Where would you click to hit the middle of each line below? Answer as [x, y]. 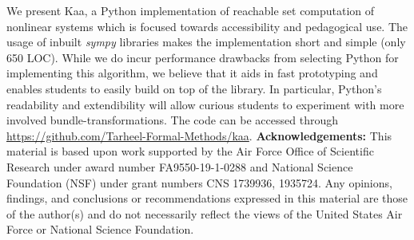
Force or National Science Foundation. [100, 229]
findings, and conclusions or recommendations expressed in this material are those [207, 198]
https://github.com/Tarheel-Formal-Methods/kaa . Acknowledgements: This [199, 135]
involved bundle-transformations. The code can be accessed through [172, 120]
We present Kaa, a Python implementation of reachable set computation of [191, 10]
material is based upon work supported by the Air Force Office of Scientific [190, 151]
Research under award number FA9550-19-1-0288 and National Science [180, 166]
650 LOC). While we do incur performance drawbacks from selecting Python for [203, 57]
